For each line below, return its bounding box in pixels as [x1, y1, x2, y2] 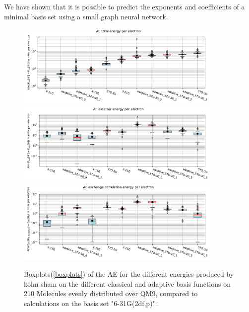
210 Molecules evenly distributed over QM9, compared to [24, 288, 198, 299]
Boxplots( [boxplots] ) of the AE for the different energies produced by [24, 269, 234, 279]
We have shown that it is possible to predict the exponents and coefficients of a [4, 1, 245, 11]
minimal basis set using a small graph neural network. [4, 11, 168, 21]
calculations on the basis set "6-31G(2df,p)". [24, 298, 157, 308]
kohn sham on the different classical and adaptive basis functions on [24, 278, 231, 289]
